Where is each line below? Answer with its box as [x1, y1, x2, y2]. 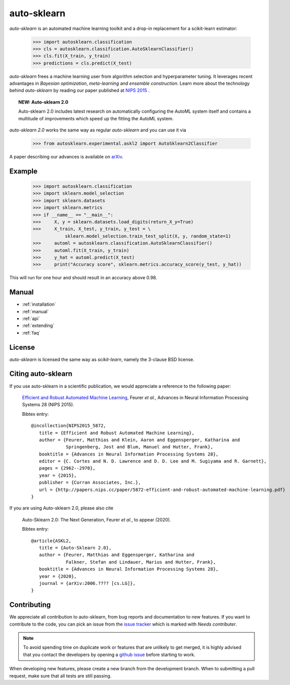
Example [9, 167, 38, 175]
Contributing [9, 601, 51, 609]
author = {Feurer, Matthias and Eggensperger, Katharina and [39, 552, 195, 558]
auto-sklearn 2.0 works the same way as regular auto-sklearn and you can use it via [9, 127, 186, 133]
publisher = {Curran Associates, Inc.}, [39, 480, 141, 485]
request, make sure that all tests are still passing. [9, 673, 112, 679]
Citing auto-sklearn [9, 370, 73, 378]
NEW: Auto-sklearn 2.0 [18, 99, 69, 105]
